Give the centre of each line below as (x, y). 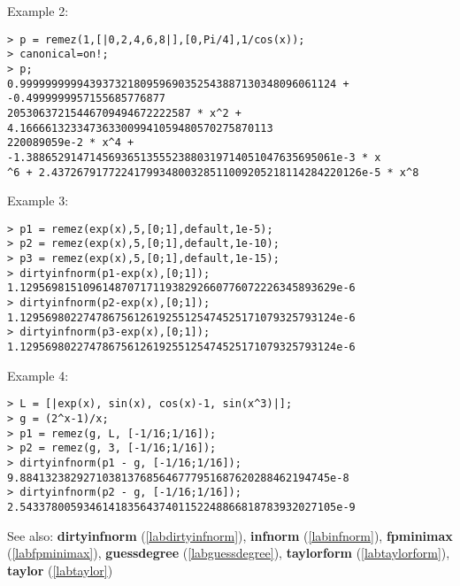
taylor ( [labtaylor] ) (60, 570)
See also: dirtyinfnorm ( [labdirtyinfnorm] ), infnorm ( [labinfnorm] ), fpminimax (230, 535)
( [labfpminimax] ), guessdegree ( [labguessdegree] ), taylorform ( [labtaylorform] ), (229, 553)
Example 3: (38, 200)
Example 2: (38, 11)
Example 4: (38, 375)
